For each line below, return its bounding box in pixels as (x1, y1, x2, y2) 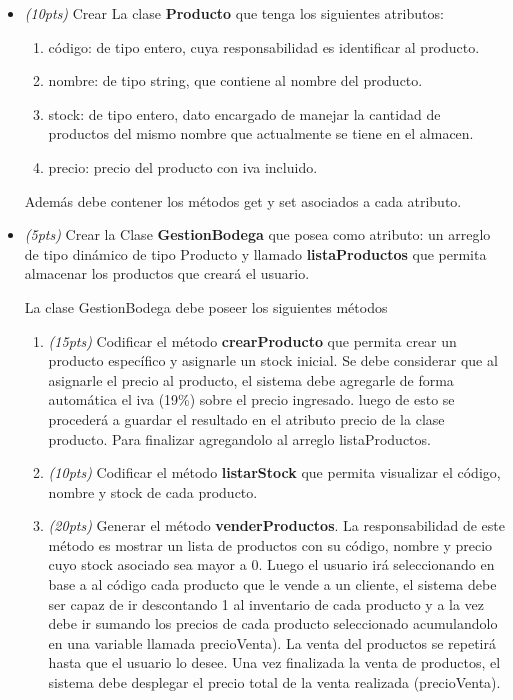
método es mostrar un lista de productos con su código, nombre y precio (48, 534, 493, 555)
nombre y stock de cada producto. (48, 481, 258, 502)
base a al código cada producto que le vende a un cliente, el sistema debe (48, 574, 497, 595)
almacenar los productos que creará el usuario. (24, 263, 310, 284)
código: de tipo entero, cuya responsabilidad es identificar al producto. (48, 36, 480, 57)
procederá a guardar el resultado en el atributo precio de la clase (48, 408, 445, 429)
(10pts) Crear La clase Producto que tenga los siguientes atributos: (24, 3, 444, 23)
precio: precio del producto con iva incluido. (48, 156, 318, 177)
